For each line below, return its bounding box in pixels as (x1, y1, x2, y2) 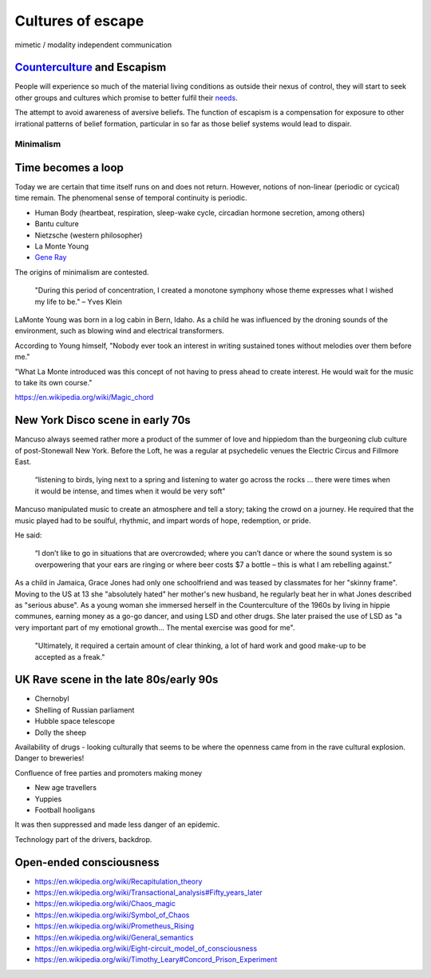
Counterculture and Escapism (14, 61, 167, 74)
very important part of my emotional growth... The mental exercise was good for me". (14, 622, 295, 632)
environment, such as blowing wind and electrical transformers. (14, 326, 225, 336)
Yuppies (34, 794, 62, 804)
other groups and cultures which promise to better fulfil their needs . (14, 93, 239, 102)
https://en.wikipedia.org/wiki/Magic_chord (14, 393, 154, 402)
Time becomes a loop (14, 161, 124, 174)
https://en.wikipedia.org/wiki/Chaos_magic (34, 899, 176, 908)
